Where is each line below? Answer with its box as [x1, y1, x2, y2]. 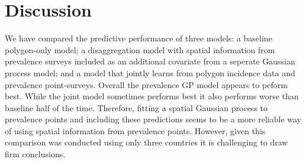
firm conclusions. [5, 148, 66, 160]
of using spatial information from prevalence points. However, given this [5, 124, 266, 137]
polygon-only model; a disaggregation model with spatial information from [5, 43, 275, 56]
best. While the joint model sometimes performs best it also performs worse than [5, 90, 299, 102]
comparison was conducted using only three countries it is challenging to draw [5, 136, 288, 148]
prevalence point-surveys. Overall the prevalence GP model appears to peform [5, 78, 288, 90]
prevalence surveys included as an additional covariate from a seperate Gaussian [5, 55, 295, 67]
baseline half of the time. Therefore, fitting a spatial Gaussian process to [5, 101, 268, 114]
